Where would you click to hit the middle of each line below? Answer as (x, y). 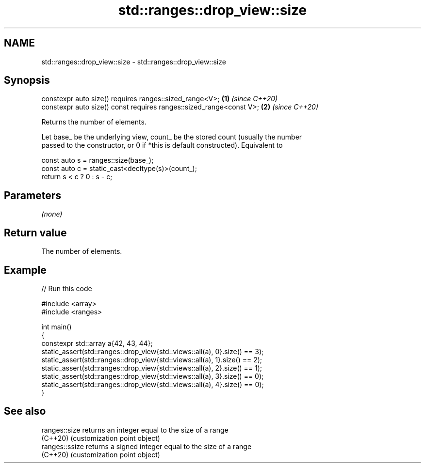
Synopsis (27, 80)
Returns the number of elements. (94, 122)
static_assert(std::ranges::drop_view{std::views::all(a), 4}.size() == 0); (153, 384)
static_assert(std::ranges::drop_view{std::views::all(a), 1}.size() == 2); (152, 359)
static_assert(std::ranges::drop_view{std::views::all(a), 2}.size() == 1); (152, 368)
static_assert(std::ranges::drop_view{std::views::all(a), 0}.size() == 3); (153, 351)
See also (25, 411)
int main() (57, 327)
